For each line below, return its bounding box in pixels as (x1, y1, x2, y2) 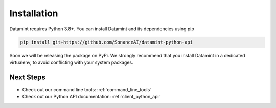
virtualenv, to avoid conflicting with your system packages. (9, 59, 133, 66)
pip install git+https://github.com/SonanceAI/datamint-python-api (20, 39, 193, 45)
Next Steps (9, 73, 45, 81)
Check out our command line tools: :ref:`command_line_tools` (22, 86, 152, 92)
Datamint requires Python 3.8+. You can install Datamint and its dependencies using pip (9, 26, 194, 32)
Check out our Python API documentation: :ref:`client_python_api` (22, 94, 160, 100)
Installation (9, 8, 58, 19)
